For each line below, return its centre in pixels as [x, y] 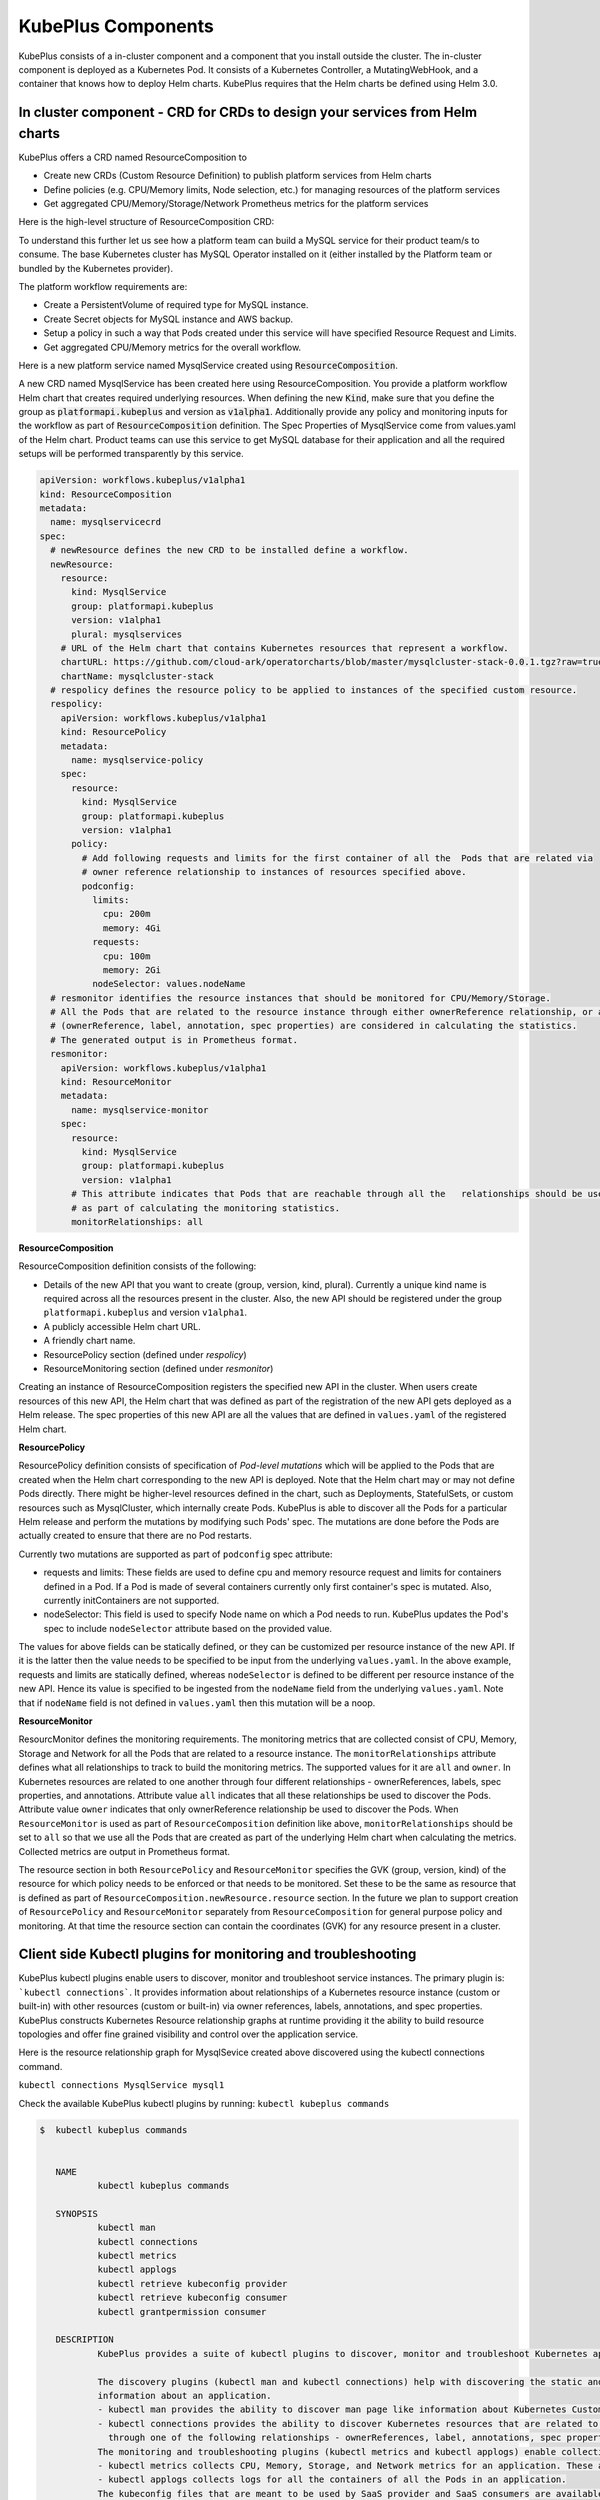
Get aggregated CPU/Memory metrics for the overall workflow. [172, 347]
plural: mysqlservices [127, 634]
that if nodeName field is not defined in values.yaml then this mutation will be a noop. [197, 1702]
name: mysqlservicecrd [106, 522]
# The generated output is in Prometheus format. [174, 1039]
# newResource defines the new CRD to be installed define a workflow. [229, 550]
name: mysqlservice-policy [137, 760]
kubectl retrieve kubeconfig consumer [192, 2298]
